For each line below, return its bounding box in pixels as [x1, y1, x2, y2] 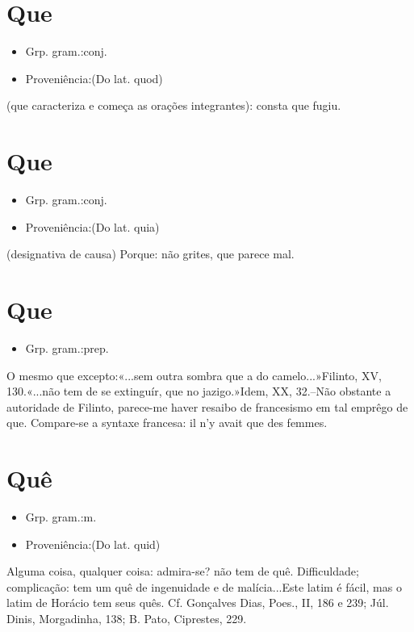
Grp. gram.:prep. [25, 339, 109, 356]
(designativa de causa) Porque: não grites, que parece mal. [6, 245, 295, 262]
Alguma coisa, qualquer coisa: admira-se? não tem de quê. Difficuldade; [6, 563, 359, 580]
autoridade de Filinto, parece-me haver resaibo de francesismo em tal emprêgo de [6, 398, 408, 415]
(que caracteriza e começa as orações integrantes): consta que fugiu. [6, 97, 341, 114]
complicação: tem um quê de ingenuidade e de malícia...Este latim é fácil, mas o [6, 578, 402, 595]
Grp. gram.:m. [25, 509, 97, 525]
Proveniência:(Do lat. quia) [25, 218, 160, 235]
